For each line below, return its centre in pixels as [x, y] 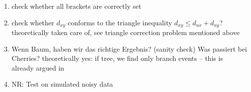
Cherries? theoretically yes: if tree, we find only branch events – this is [117, 58]
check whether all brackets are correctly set [76, 6]
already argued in [38, 67]
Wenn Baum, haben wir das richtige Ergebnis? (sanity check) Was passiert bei [129, 48]
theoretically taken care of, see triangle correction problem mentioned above [125, 32]
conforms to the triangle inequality [120, 22]
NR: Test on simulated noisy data [62, 84]
